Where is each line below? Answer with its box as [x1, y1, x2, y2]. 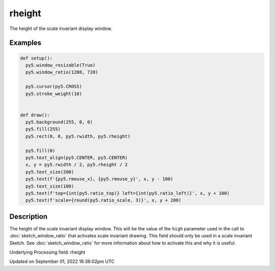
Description [9, 212, 48, 221]
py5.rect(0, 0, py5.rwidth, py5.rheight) [25, 133, 131, 139]
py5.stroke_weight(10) [25, 91, 82, 97]
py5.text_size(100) [25, 183, 74, 189]
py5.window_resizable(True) [25, 62, 96, 68]
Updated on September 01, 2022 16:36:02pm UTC [9, 258, 115, 264]
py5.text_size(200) [25, 169, 74, 175]
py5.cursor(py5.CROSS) [25, 84, 82, 89]
